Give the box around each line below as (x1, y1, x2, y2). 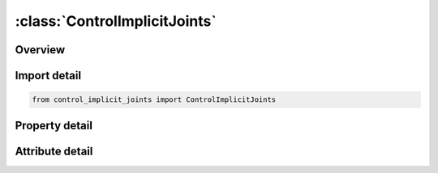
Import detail (15, 69, 81, 82)
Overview (15, 43, 66, 57)
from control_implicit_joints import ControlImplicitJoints (32, 95, 277, 104)
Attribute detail (15, 144, 93, 158)
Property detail (15, 118, 93, 133)
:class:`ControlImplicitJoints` (15, 12, 217, 30)
